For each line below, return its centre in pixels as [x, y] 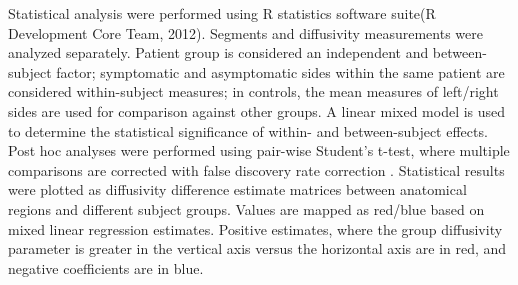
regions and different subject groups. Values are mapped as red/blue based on [246, 208]
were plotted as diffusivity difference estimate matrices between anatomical [237, 189]
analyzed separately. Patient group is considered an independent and [218, 52]
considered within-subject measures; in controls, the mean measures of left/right [253, 91]
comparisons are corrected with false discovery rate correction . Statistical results [256, 169]
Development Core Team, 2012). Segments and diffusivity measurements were [245, 32]
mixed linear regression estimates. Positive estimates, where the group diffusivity [255, 228]
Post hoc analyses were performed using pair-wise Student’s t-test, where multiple [259, 150]
